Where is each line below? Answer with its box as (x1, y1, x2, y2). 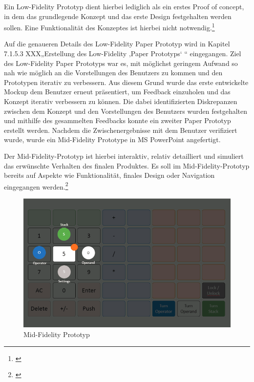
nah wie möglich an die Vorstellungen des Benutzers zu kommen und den (4, 67, 223, 78)
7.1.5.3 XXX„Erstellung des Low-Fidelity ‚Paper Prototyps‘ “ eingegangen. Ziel (4, 48, 241, 59)
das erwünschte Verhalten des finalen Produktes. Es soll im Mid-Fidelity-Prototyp (4, 160, 250, 170)
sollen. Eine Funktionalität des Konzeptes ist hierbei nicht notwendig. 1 (4, 21, 215, 32)
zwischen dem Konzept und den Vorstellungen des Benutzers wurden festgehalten (4, 106, 248, 116)
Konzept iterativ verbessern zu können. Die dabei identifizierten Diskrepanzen (4, 96, 237, 106)
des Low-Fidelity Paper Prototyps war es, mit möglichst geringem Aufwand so (4, 58, 238, 68)
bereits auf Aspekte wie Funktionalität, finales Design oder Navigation (4, 170, 215, 180)
